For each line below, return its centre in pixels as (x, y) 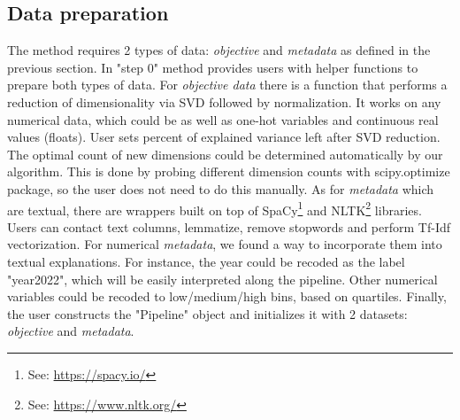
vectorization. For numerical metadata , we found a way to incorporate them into (225, 244)
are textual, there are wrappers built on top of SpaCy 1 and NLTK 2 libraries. (215, 208)
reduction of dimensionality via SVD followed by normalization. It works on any (224, 101)
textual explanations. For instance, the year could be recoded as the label (206, 261)
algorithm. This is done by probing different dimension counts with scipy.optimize (229, 171)
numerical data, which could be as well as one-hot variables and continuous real (223, 119)
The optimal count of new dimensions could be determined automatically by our (225, 154)
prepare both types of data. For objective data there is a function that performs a (227, 85)
